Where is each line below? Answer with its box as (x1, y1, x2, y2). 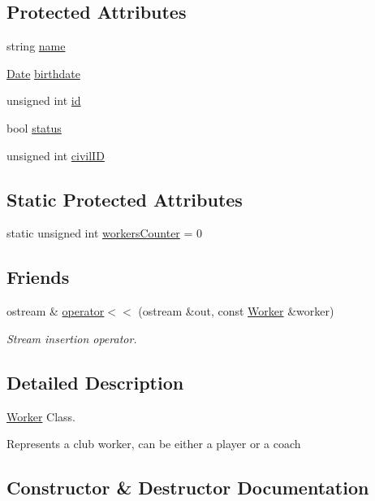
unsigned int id (6, 92, 81, 109)
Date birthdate (6, 64, 80, 81)
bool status (6, 119, 62, 136)
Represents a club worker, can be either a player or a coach (6, 435, 301, 452)
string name (6, 37, 66, 54)
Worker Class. (6, 407, 76, 425)
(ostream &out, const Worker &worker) (138, 303, 334, 320)
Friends (6, 264, 70, 290)
